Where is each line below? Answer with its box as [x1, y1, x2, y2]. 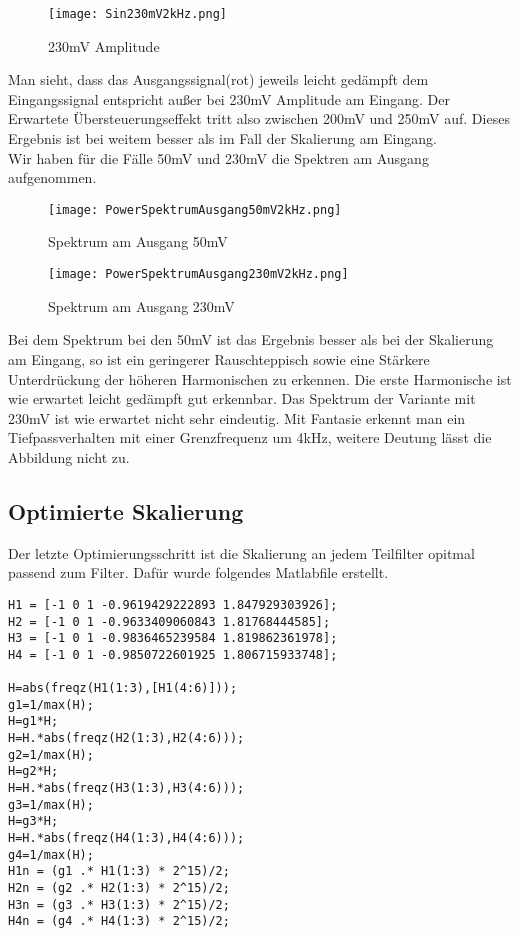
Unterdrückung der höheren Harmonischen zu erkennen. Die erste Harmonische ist [8, 368, 512, 389]
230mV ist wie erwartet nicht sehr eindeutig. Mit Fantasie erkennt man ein [8, 407, 466, 428]
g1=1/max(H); [8, 697, 94, 712]
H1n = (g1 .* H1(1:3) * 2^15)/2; [8, 864, 230, 879]
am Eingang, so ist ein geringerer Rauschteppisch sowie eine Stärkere [8, 348, 430, 369]
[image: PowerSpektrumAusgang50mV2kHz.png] [48, 202, 342, 217]
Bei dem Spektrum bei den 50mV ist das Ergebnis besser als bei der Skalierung [8, 329, 494, 350]
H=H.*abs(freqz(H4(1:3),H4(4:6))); [8, 831, 245, 846]
